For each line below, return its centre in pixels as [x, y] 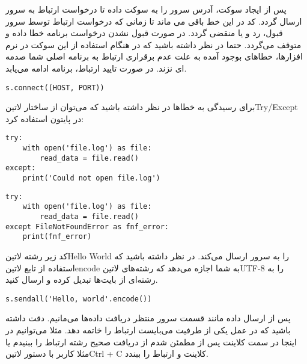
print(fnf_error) [57, 237]
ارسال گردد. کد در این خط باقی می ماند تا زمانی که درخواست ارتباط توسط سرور [154, 21]
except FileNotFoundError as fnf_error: [87, 227]
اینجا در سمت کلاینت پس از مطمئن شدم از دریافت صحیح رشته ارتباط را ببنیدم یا [151, 341]
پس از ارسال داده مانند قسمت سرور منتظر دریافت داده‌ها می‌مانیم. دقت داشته [148, 318]
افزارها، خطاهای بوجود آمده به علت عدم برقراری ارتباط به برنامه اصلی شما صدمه [154, 56]
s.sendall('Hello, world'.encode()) [79, 299]
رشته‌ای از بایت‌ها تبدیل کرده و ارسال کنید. [82, 279]
